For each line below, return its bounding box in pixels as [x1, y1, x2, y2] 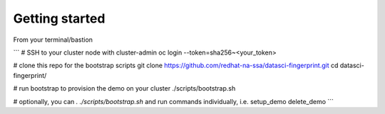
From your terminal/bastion [13, 35, 93, 44]
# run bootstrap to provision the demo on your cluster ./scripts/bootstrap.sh [13, 84, 236, 93]
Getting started [13, 11, 106, 26]
